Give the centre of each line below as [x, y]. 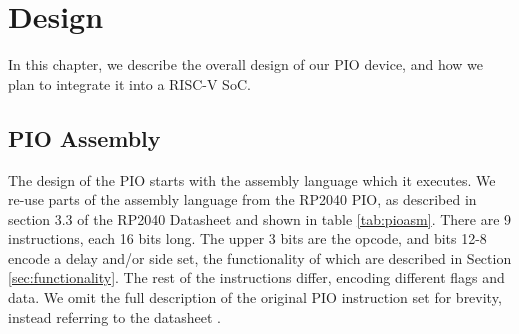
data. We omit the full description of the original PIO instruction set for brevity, [255, 297]
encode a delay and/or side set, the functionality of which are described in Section [260, 257]
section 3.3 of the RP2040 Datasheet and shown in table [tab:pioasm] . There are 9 [260, 218]
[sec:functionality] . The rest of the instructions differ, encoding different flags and [256, 277]
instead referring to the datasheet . [115, 316]
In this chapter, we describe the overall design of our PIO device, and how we [245, 64]
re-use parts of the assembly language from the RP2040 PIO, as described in [242, 199]
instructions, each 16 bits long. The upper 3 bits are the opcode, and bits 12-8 [247, 238]
